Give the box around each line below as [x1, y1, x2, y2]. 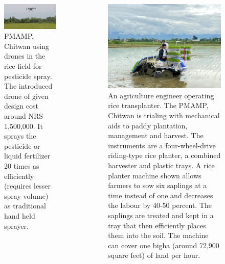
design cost [4, 100, 39, 111]
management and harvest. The [108, 130, 204, 141]
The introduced [4, 81, 53, 91]
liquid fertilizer [4, 150, 51, 161]
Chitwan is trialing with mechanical [108, 110, 220, 121]
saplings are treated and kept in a [108, 210, 214, 220]
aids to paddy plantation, [108, 120, 188, 130]
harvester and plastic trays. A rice [108, 160, 215, 171]
